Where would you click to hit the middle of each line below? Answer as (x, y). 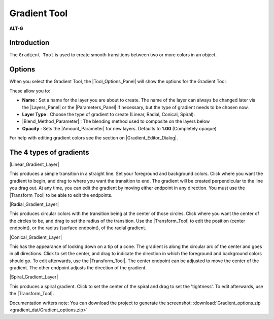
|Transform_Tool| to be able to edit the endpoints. (61, 195)
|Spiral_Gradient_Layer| (34, 277)
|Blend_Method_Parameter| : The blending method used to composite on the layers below (116, 121)
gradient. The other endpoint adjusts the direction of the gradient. (78, 268)
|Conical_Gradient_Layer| (36, 237)
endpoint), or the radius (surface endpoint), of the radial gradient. (78, 228)
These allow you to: (30, 91)
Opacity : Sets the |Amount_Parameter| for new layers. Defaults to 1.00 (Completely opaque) (119, 128)
